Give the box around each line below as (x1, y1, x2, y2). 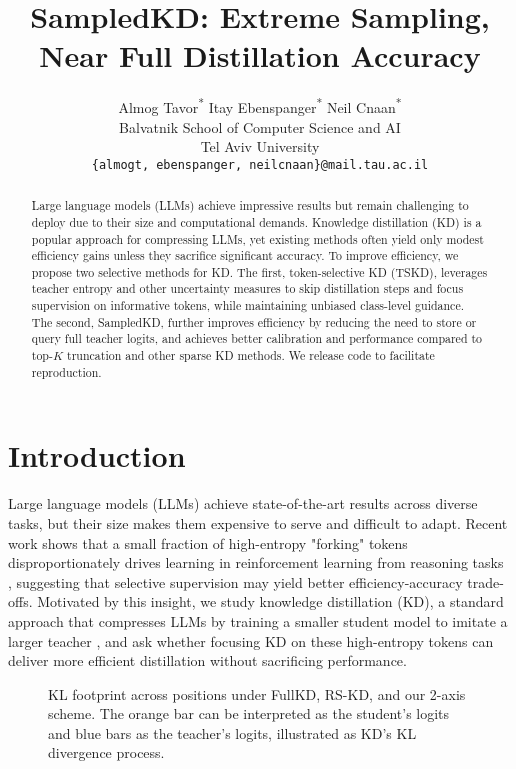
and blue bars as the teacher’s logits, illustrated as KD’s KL (48, 722, 417, 743)
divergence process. (48, 742, 165, 763)
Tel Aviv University (200, 136, 320, 157)
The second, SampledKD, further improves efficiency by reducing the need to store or (31, 313, 477, 330)
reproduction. (31, 363, 102, 380)
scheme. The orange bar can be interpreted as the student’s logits (48, 703, 450, 724)
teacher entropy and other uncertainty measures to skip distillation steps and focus (31, 280, 464, 297)
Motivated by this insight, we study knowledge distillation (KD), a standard (37, 591, 504, 612)
